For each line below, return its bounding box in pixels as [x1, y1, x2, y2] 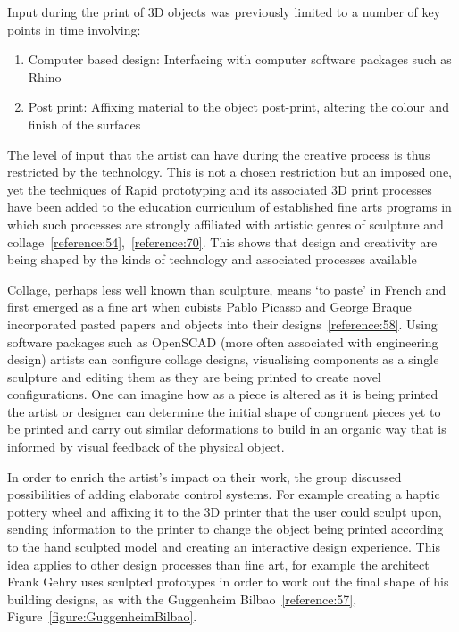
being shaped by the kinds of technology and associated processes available [7, 250, 417, 269]
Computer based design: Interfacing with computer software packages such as [28, 50, 452, 69]
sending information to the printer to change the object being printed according [7, 520, 444, 538]
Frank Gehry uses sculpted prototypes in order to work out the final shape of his [7, 572, 449, 591]
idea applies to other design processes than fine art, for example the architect [7, 554, 430, 573]
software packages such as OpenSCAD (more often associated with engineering [7, 332, 438, 351]
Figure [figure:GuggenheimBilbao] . [7, 607, 197, 626]
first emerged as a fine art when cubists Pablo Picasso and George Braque [7, 297, 412, 316]
